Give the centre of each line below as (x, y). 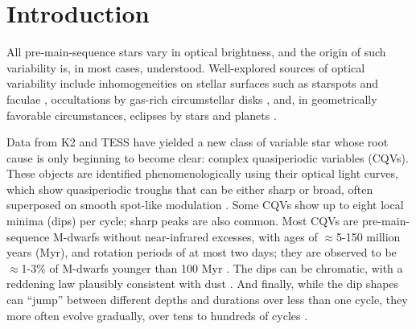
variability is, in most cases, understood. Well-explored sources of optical (186, 67)
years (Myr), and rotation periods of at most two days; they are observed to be (202, 252)
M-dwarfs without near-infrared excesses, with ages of (185, 236)
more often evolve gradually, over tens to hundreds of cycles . (157, 315)
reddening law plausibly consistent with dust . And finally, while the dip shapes (203, 284)
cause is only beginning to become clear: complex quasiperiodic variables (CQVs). (208, 157)
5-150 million (369, 236)
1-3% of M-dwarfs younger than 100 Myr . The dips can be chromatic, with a (212, 267)
